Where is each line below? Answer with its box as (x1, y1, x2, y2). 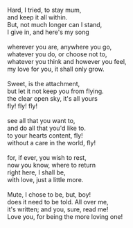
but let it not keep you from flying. (7, 87, 104, 95)
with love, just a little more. (7, 176, 84, 184)
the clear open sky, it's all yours (7, 95, 98, 102)
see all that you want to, (7, 117, 76, 124)
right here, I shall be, (7, 168, 66, 177)
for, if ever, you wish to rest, (7, 154, 87, 161)
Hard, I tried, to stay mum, (7, 6, 82, 14)
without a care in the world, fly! (7, 139, 96, 147)
